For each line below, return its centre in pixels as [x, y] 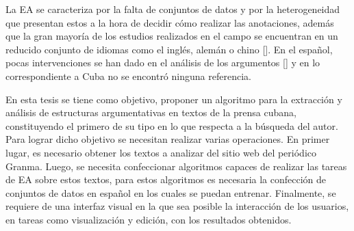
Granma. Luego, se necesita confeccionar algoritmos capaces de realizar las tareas [176, 166]
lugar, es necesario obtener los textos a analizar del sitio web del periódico [161, 152]
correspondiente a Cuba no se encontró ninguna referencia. [128, 76]
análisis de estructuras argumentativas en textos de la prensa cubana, [151, 112]
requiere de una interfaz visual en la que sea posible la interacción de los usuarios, [177, 206]
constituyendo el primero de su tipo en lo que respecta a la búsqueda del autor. [172, 125]
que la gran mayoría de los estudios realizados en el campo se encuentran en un [172, 36]
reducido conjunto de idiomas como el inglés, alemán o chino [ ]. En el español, [169, 49]
